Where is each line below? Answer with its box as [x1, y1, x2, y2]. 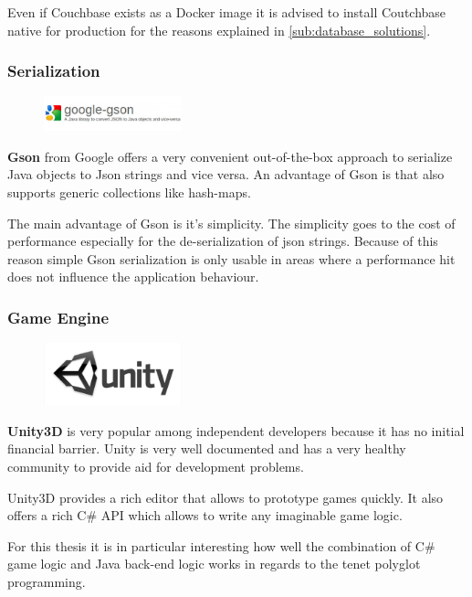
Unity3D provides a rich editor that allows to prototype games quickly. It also [7, 487, 444, 506]
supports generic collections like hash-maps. [7, 182, 251, 201]
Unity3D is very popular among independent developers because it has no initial [7, 421, 465, 440]
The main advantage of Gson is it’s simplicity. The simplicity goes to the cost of [7, 213, 456, 232]
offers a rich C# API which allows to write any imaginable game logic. [7, 506, 403, 525]
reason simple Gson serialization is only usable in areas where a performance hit [7, 249, 456, 268]
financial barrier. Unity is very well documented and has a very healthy [7, 439, 406, 458]
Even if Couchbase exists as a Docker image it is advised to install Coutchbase [7, 3, 446, 21]
